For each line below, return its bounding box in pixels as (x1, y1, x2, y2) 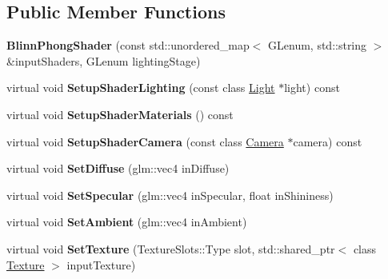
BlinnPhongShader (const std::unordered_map (6, 37, 250, 54)
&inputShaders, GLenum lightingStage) (6, 52, 201, 69)
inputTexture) (66, 256, 136, 273)
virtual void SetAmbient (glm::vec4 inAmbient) (6, 213, 247, 230)
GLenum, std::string (268, 37, 367, 54)
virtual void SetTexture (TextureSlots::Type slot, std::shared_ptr (6, 240, 335, 257)
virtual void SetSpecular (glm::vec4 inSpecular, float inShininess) (6, 186, 334, 203)
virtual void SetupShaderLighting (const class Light (6, 79, 275, 96)
